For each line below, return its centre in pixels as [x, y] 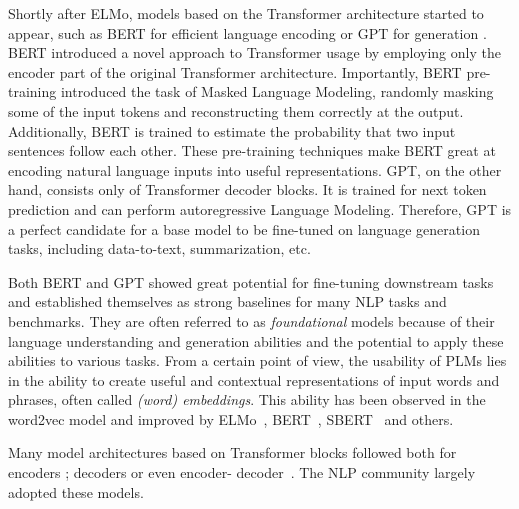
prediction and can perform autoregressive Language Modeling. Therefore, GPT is [260, 208]
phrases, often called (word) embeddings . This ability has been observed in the [247, 399]
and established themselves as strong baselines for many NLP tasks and [227, 301]
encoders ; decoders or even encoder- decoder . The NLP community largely [242, 472]
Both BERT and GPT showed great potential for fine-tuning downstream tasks [251, 281]
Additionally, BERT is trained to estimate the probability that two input [232, 130]
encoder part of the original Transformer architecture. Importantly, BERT [235, 71]
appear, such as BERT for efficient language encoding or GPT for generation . [247, 32]
